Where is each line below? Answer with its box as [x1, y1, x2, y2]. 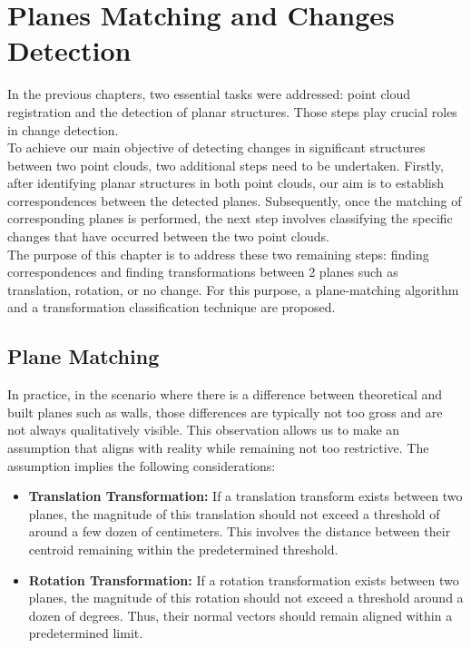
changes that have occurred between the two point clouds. [7, 227, 329, 246]
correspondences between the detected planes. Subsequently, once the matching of [7, 191, 462, 210]
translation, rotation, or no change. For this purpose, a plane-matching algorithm [7, 280, 459, 299]
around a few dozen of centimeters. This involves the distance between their [28, 522, 451, 541]
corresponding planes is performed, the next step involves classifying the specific [7, 209, 453, 228]
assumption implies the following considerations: [7, 456, 276, 475]
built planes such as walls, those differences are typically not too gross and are [7, 402, 443, 421]
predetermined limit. [28, 623, 143, 643]
